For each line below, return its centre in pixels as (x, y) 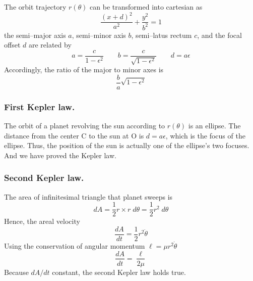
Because (16, 272)
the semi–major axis (35, 35)
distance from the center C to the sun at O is (74, 135)
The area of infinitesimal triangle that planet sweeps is (88, 196)
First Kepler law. (40, 106)
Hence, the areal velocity (42, 221)
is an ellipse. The (214, 126)
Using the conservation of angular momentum (75, 245)
